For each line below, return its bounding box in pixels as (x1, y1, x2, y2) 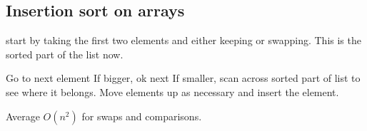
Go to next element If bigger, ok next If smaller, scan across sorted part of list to (6, 70, 361, 85)
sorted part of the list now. (6, 46, 124, 61)
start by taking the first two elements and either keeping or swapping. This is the (6, 33, 361, 48)
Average (6, 108, 40, 123)
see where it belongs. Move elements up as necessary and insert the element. (6, 84, 339, 99)
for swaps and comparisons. (81, 108, 202, 123)
